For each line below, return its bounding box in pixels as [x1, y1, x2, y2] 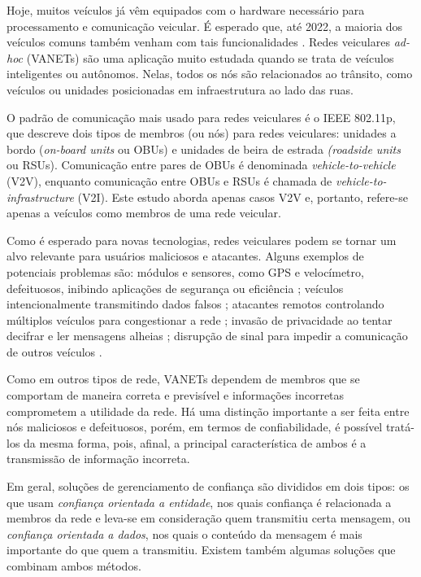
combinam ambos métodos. [7, 557, 141, 574]
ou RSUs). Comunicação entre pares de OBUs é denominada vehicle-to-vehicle [7, 156, 396, 173]
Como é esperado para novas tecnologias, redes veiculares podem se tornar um [7, 231, 397, 248]
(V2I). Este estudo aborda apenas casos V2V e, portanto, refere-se [77, 188, 408, 205]
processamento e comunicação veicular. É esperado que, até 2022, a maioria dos [7, 17, 403, 34]
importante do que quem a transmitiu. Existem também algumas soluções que [7, 541, 396, 558]
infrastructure [7, 188, 74, 205]
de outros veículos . [7, 343, 102, 360]
